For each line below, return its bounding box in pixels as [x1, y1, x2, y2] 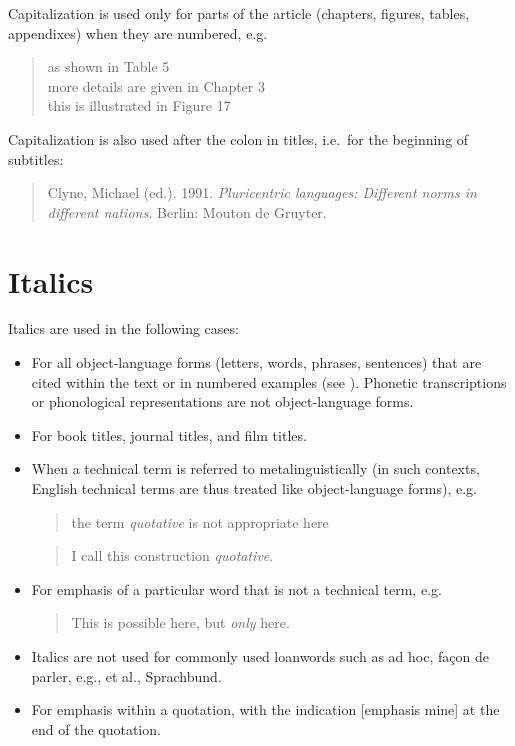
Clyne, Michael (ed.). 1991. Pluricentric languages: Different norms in [47, 182, 477, 203]
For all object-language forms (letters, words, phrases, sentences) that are [31, 352, 482, 373]
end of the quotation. [31, 718, 161, 739]
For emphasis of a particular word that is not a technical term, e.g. [31, 578, 442, 599]
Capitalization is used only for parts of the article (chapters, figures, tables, [8, 3, 470, 23]
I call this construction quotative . [71, 545, 274, 566]
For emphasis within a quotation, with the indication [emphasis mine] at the [31, 699, 500, 720]
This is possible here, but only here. [71, 612, 290, 633]
